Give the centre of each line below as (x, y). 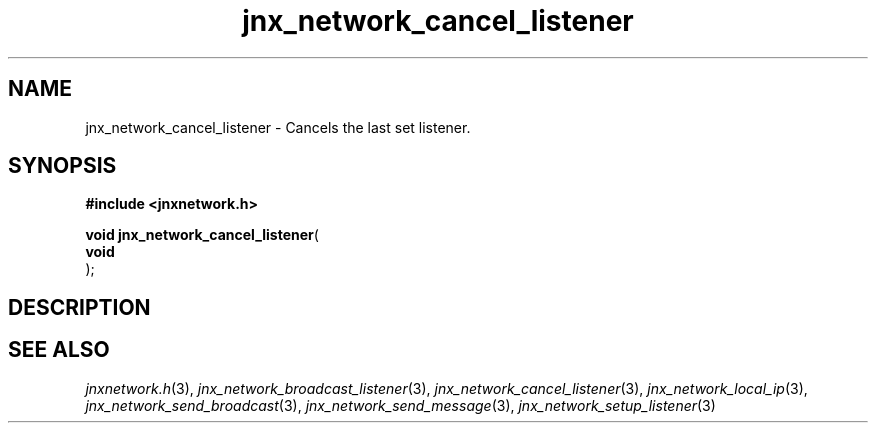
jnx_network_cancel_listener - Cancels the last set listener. (278, 127)
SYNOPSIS (62, 166)
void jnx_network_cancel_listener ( (202, 235)
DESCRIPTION (79, 307)
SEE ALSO (59, 350)
